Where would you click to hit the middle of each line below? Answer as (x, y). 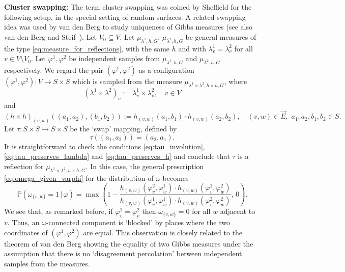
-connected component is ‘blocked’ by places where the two (138, 222)
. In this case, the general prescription (145, 166)
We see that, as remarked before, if (59, 211)
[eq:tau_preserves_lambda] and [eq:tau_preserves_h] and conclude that (117, 156)
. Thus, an (23, 222)
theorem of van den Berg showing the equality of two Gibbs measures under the (129, 243)
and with (192, 48)
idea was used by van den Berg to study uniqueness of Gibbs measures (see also (128, 27)
